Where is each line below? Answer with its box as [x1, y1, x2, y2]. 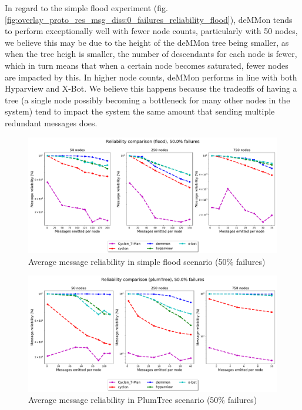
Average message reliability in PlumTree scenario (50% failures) [28, 394, 257, 406]
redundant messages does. [5, 116, 98, 129]
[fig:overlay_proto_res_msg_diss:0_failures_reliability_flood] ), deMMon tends [5, 13, 293, 25]
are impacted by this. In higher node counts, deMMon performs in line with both [5, 70, 297, 83]
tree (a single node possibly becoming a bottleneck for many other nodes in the [5, 93, 290, 106]
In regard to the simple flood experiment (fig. [5, 2, 168, 14]
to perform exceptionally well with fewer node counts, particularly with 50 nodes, [5, 25, 298, 37]
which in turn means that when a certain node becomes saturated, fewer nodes [5, 59, 288, 71]
